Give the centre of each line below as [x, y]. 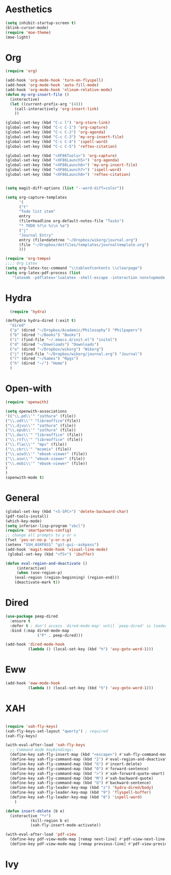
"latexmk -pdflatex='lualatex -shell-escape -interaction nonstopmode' [90, 278]
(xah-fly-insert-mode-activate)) [66, 825]
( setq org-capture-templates [36, 197]
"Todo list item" [37, 212]
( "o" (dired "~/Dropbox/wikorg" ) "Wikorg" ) [56, 349]
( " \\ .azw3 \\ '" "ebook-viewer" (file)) [46, 454]
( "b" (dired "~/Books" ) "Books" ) [45, 335]
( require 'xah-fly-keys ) [32, 726]
